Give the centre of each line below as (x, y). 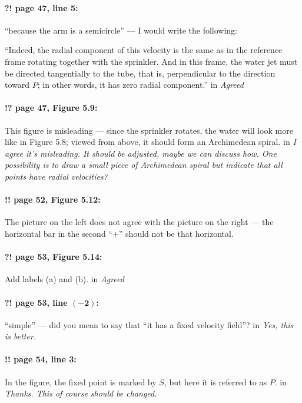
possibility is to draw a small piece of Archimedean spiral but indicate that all (144, 165)
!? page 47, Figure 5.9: (51, 108)
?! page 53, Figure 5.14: (54, 257)
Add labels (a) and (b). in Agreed (64, 279)
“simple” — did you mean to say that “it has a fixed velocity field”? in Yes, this (149, 324)
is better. (21, 336)
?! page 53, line (36, 302)
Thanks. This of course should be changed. (81, 393)
